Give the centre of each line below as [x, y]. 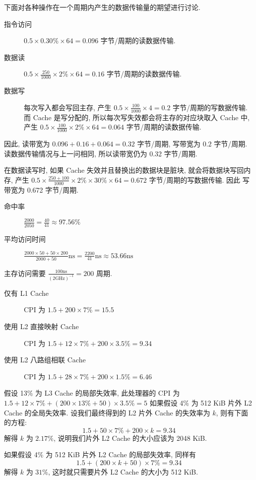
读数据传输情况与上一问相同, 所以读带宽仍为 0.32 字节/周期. [101, 153]
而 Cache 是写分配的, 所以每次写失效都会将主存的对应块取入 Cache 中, [137, 117]
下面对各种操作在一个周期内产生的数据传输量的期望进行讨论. [102, 7]
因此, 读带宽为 [27, 144]
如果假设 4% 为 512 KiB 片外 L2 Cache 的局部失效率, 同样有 [100, 454]
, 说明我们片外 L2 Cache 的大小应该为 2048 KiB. [130, 438]
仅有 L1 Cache [27, 293]
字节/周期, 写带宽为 [169, 144]
